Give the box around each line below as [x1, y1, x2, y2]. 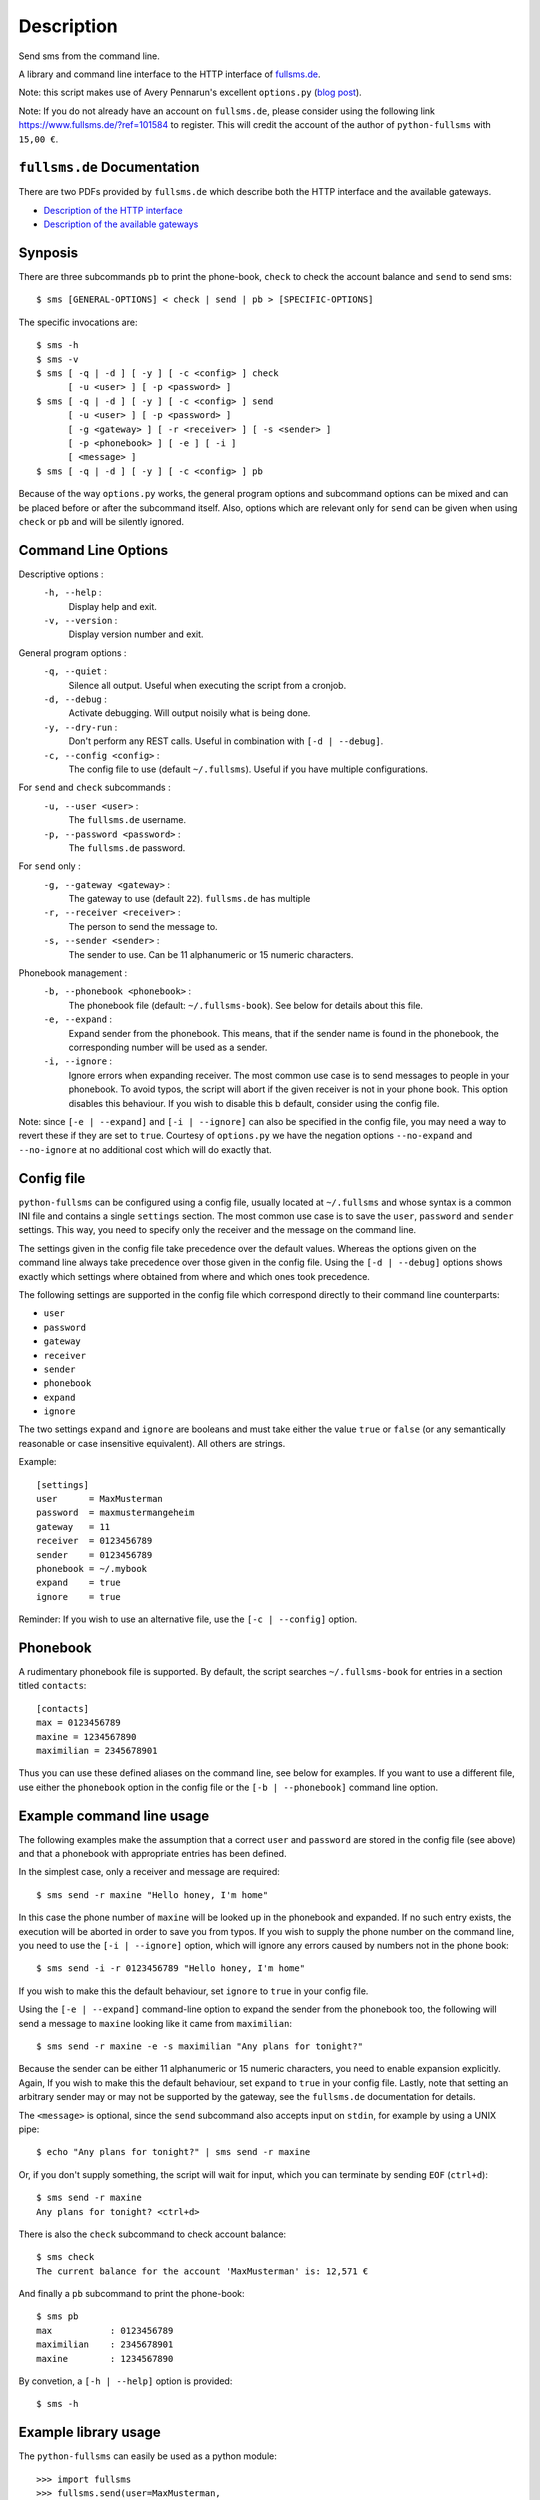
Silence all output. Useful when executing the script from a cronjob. [68, 679, 347, 691]
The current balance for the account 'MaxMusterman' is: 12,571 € [36, 2265, 369, 2277]
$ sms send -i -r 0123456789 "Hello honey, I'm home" [36, 1963, 305, 1974]
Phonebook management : [18, 967, 128, 979]
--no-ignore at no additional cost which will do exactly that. [18, 1143, 272, 1155]
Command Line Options [18, 541, 169, 559]
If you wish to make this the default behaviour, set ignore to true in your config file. [18, 1985, 369, 1997]
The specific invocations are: [18, 316, 138, 328]
